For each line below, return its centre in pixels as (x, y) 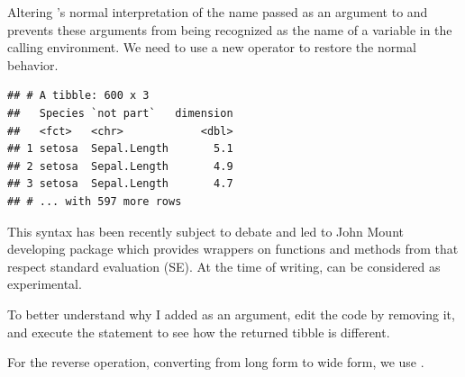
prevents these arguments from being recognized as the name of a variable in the (230, 29)
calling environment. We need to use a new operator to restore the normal (212, 47)
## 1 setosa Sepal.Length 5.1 (120, 149)
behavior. (33, 64)
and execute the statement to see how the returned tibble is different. (199, 332)
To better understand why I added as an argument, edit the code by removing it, (231, 314)
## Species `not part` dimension (120, 113)
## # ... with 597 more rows (95, 201)
